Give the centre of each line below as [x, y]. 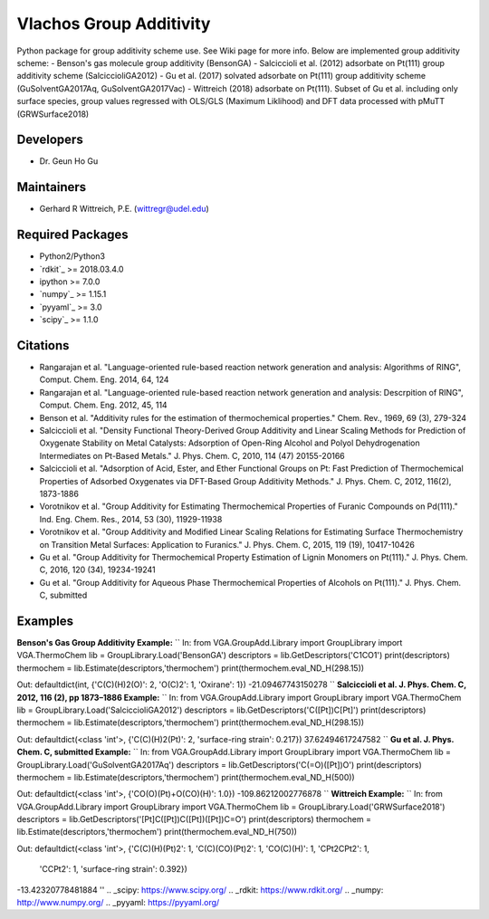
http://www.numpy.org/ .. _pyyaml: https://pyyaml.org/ [118, 903]
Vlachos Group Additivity [114, 24]
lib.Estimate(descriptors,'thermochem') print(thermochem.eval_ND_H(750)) [157, 832]
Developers [50, 140]
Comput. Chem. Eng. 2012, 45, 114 [103, 405]
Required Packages [72, 235]
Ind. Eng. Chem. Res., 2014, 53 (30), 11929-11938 [131, 519]
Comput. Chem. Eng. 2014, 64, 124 [104, 379]
